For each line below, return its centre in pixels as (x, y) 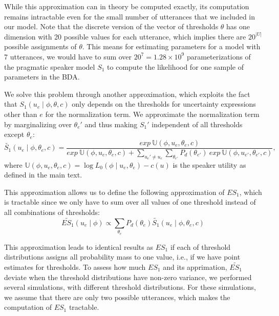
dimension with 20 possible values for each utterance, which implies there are (125, 36)
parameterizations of (219, 56)
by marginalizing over (38, 124)
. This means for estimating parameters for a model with (171, 46)
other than (21, 114)
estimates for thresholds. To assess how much (75, 266)
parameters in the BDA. (42, 77)
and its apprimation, (195, 266)
